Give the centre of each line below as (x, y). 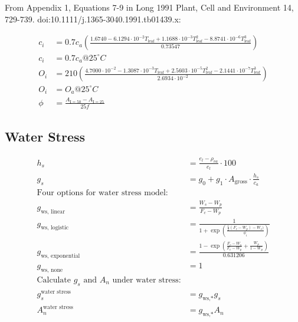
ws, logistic (55, 228)
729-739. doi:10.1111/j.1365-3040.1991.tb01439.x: (93, 19)
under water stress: (147, 280)
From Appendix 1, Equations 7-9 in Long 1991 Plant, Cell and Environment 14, (149, 7)
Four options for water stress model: (102, 193)
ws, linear (53, 211)
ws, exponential (60, 256)
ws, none (52, 270)
